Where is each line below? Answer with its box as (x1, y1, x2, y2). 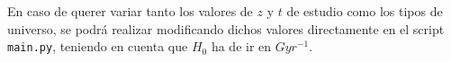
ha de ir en (211, 37, 272, 56)
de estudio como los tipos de (286, 2, 443, 20)
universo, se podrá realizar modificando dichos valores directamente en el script (7, 19, 445, 38)
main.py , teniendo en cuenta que (7, 37, 188, 56)
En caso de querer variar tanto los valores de (7, 2, 253, 20)
